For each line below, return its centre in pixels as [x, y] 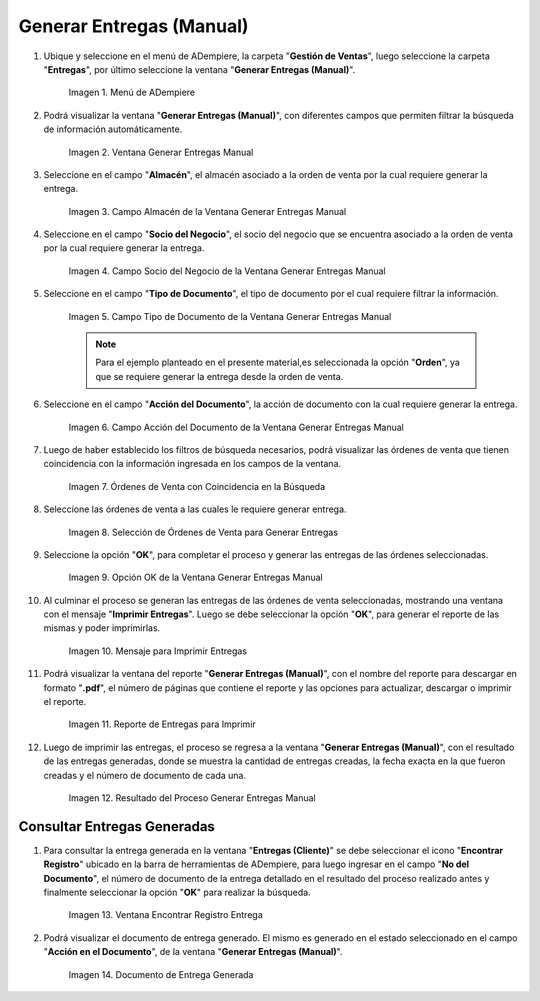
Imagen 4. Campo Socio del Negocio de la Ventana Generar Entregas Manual [227, 271]
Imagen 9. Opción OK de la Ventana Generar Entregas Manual [196, 577]
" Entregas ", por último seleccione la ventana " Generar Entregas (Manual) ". [199, 69]
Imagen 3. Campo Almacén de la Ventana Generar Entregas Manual [207, 211]
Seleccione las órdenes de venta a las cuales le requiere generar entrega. [195, 509]
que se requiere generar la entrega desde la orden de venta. [219, 376]
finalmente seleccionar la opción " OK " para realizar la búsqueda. [177, 892]
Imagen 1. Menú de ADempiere [131, 92]
